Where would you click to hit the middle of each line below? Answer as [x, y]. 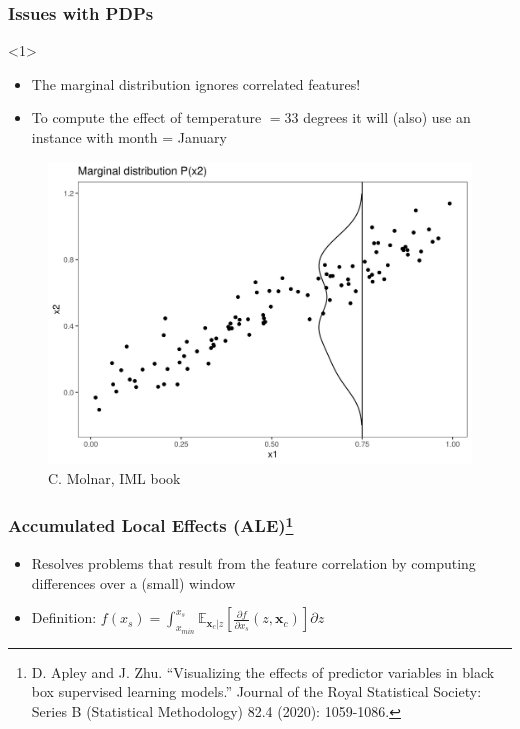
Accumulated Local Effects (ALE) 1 [151, 524]
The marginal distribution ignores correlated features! [196, 83]
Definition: [64, 617]
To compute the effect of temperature [146, 117]
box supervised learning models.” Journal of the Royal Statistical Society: [256, 691]
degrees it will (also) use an [387, 117]
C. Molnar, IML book [114, 477]
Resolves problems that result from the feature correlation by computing [253, 563]
